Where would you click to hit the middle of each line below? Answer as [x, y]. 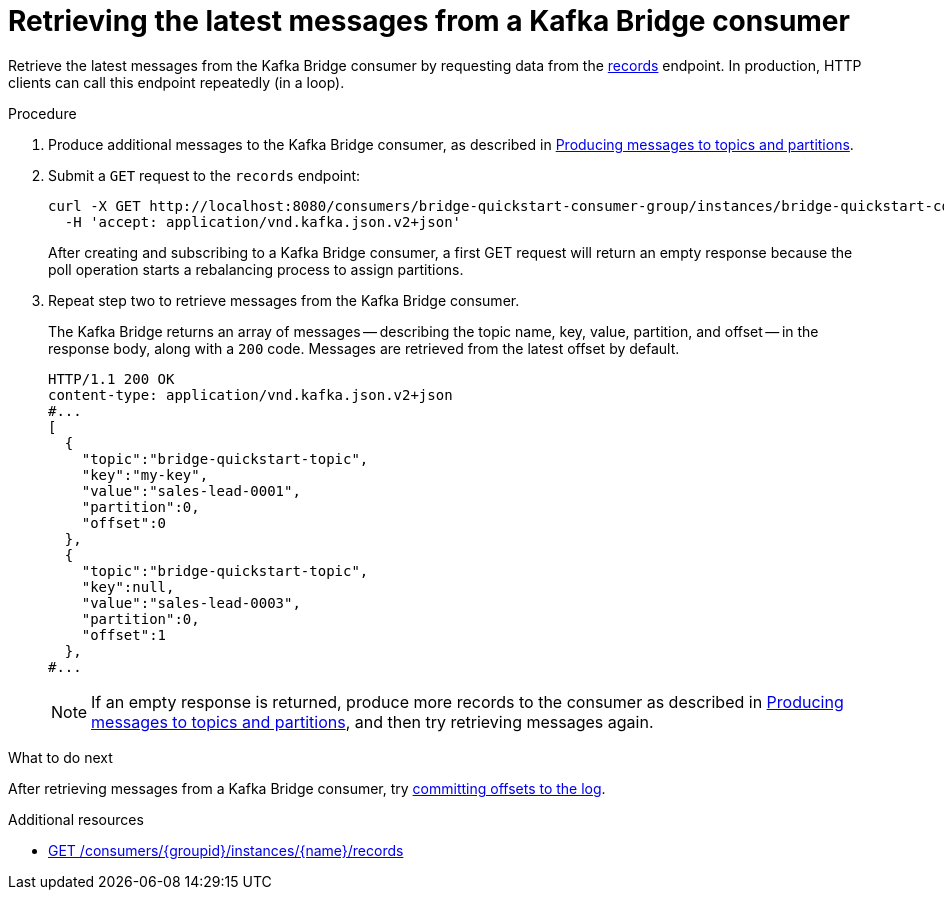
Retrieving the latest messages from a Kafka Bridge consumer [429, 21]
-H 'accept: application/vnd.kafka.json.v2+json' [263, 221]
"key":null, [128, 586]
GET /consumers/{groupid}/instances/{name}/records [226, 850]
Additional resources [76, 819]
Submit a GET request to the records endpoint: [204, 175]
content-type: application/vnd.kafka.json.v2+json [250, 394]
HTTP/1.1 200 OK [111, 378]
